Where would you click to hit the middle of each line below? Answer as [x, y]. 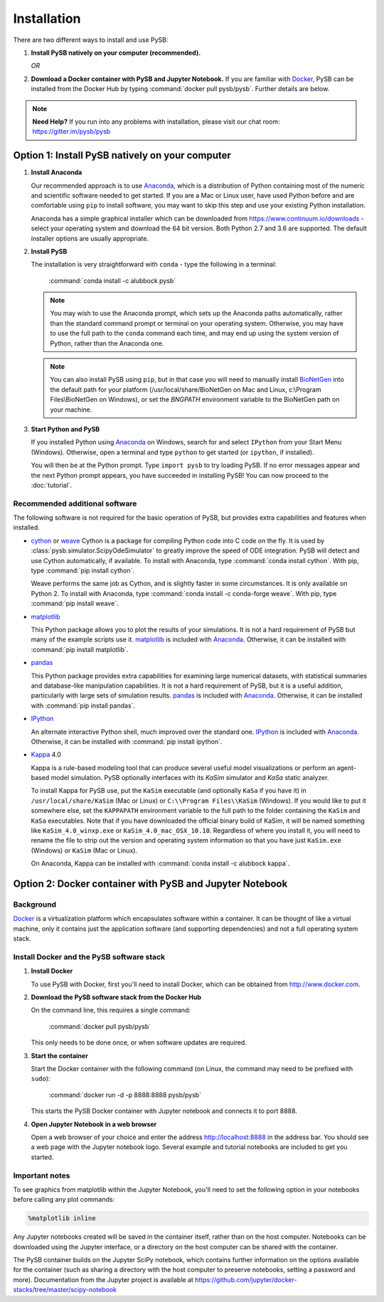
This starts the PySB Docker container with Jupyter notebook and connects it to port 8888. [164, 1111]
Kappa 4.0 [46, 754]
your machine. [71, 410]
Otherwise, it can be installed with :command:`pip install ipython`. [127, 741]
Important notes [42, 1175]
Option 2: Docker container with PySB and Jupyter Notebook [150, 884]
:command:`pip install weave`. [75, 604]
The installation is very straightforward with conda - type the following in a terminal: [154, 265]
